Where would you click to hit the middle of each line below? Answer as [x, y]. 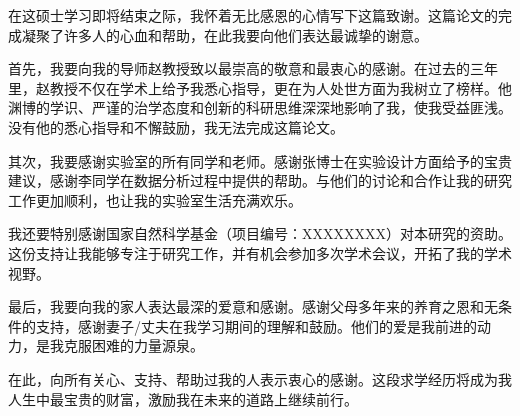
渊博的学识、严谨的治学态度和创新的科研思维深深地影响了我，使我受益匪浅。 [260, 107]
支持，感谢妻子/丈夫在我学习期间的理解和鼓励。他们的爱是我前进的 [256, 325]
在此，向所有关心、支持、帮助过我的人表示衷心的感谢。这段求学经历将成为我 [260, 378]
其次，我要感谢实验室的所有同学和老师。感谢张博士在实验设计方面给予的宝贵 [260, 160]
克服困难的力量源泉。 [133, 345]
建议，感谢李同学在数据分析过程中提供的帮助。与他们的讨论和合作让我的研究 [260, 180]
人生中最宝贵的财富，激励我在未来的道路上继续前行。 [183, 398]
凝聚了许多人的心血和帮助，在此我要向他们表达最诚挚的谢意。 [224, 34]
